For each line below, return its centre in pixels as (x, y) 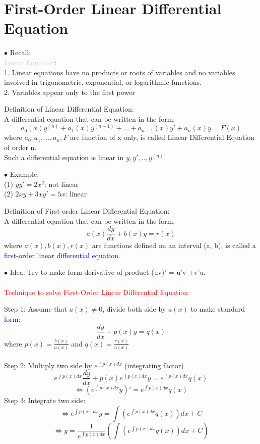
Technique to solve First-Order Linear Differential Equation (96, 292)
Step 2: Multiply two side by (48, 365)
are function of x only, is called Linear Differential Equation (162, 137)
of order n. (20, 147)
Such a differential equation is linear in (64, 157)
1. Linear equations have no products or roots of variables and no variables (120, 72)
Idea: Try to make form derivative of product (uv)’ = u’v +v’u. (108, 272)
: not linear (61, 184)
